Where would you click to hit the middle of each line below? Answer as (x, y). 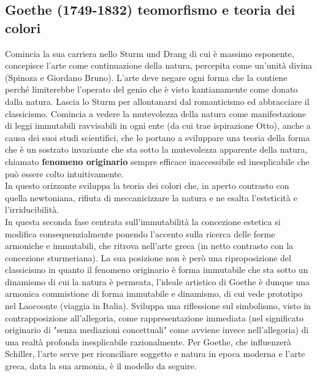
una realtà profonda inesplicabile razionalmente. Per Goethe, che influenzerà (148, 341)
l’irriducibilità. (32, 209)
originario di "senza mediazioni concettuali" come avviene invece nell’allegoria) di (157, 330)
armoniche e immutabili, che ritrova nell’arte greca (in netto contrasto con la (149, 246)
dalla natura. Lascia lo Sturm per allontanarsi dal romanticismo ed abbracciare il (157, 101)
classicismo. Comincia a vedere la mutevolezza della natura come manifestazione (156, 113)
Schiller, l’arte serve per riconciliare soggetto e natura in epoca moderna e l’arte (155, 354)
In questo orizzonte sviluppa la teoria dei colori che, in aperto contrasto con (147, 186)
